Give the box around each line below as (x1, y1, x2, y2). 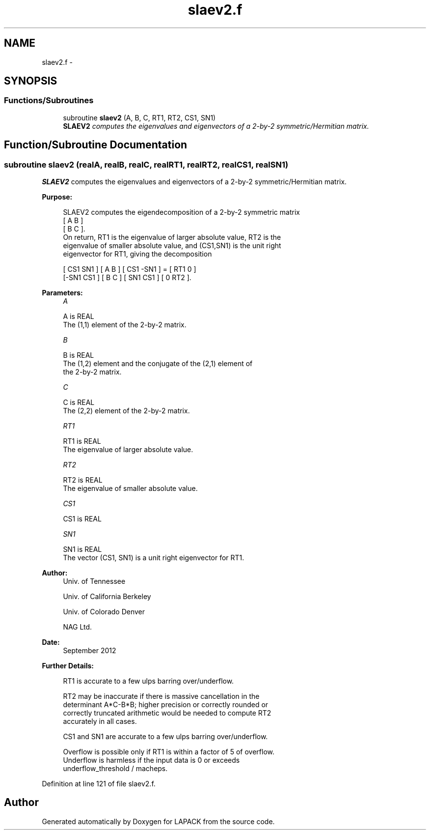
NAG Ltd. (63, 623, 92, 632)
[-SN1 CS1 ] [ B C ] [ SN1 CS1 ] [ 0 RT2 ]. (63, 273, 191, 282)
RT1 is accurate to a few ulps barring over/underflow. (63, 677, 234, 686)
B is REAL (63, 351, 94, 360)
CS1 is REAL (63, 515, 102, 523)
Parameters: (42, 288, 83, 297)
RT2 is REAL (63, 476, 103, 485)
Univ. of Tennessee (63, 577, 126, 586)
